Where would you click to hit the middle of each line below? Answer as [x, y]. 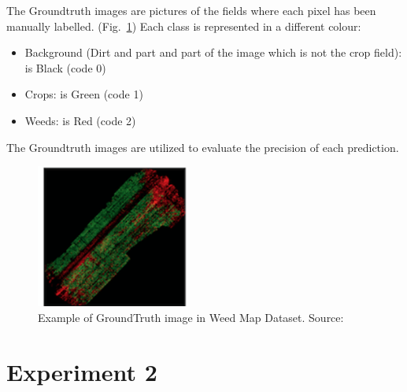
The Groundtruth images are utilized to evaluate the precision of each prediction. [203, 147]
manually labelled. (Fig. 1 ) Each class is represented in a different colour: [184, 26]
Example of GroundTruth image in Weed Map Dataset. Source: [191, 317]
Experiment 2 [82, 371]
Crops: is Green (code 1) [84, 94]
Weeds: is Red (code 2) [80, 120]
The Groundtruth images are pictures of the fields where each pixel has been [191, 10]
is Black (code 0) [65, 67]
